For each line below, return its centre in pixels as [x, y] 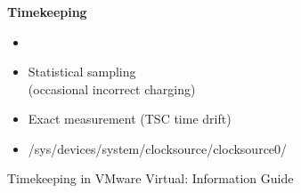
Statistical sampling [82, 72]
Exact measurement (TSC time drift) [130, 119]
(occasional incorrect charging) [112, 88]
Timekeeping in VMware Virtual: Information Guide [150, 178]
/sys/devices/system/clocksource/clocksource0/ [158, 148]
